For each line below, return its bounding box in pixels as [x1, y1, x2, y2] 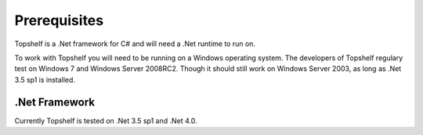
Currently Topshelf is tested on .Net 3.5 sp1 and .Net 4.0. [14, 115, 197, 125]
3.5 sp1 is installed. [14, 75, 76, 84]
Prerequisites [14, 12, 104, 29]
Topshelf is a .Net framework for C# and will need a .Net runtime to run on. [14, 39, 256, 48]
